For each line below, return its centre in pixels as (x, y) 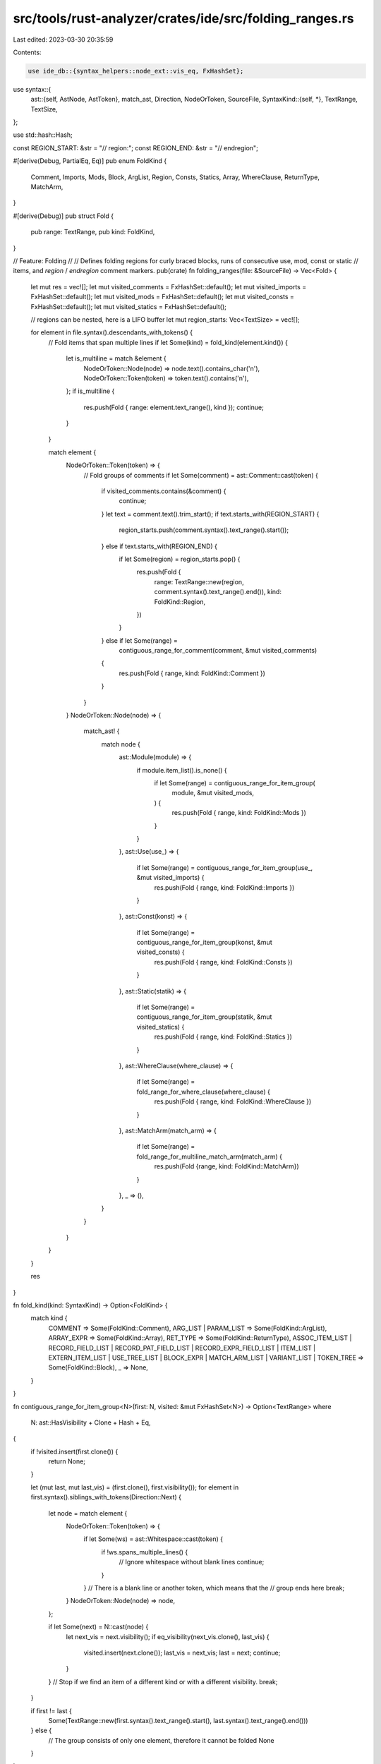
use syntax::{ (32, 89)
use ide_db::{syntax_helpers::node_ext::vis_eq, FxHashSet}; (136, 71)
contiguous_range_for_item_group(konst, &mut (204, 943)
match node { (121, 744)
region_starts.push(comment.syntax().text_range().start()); (204, 530)
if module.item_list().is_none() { (182, 770)
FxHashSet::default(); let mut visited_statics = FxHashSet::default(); (129, 306)
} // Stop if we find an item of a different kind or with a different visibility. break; (163, 1681)
